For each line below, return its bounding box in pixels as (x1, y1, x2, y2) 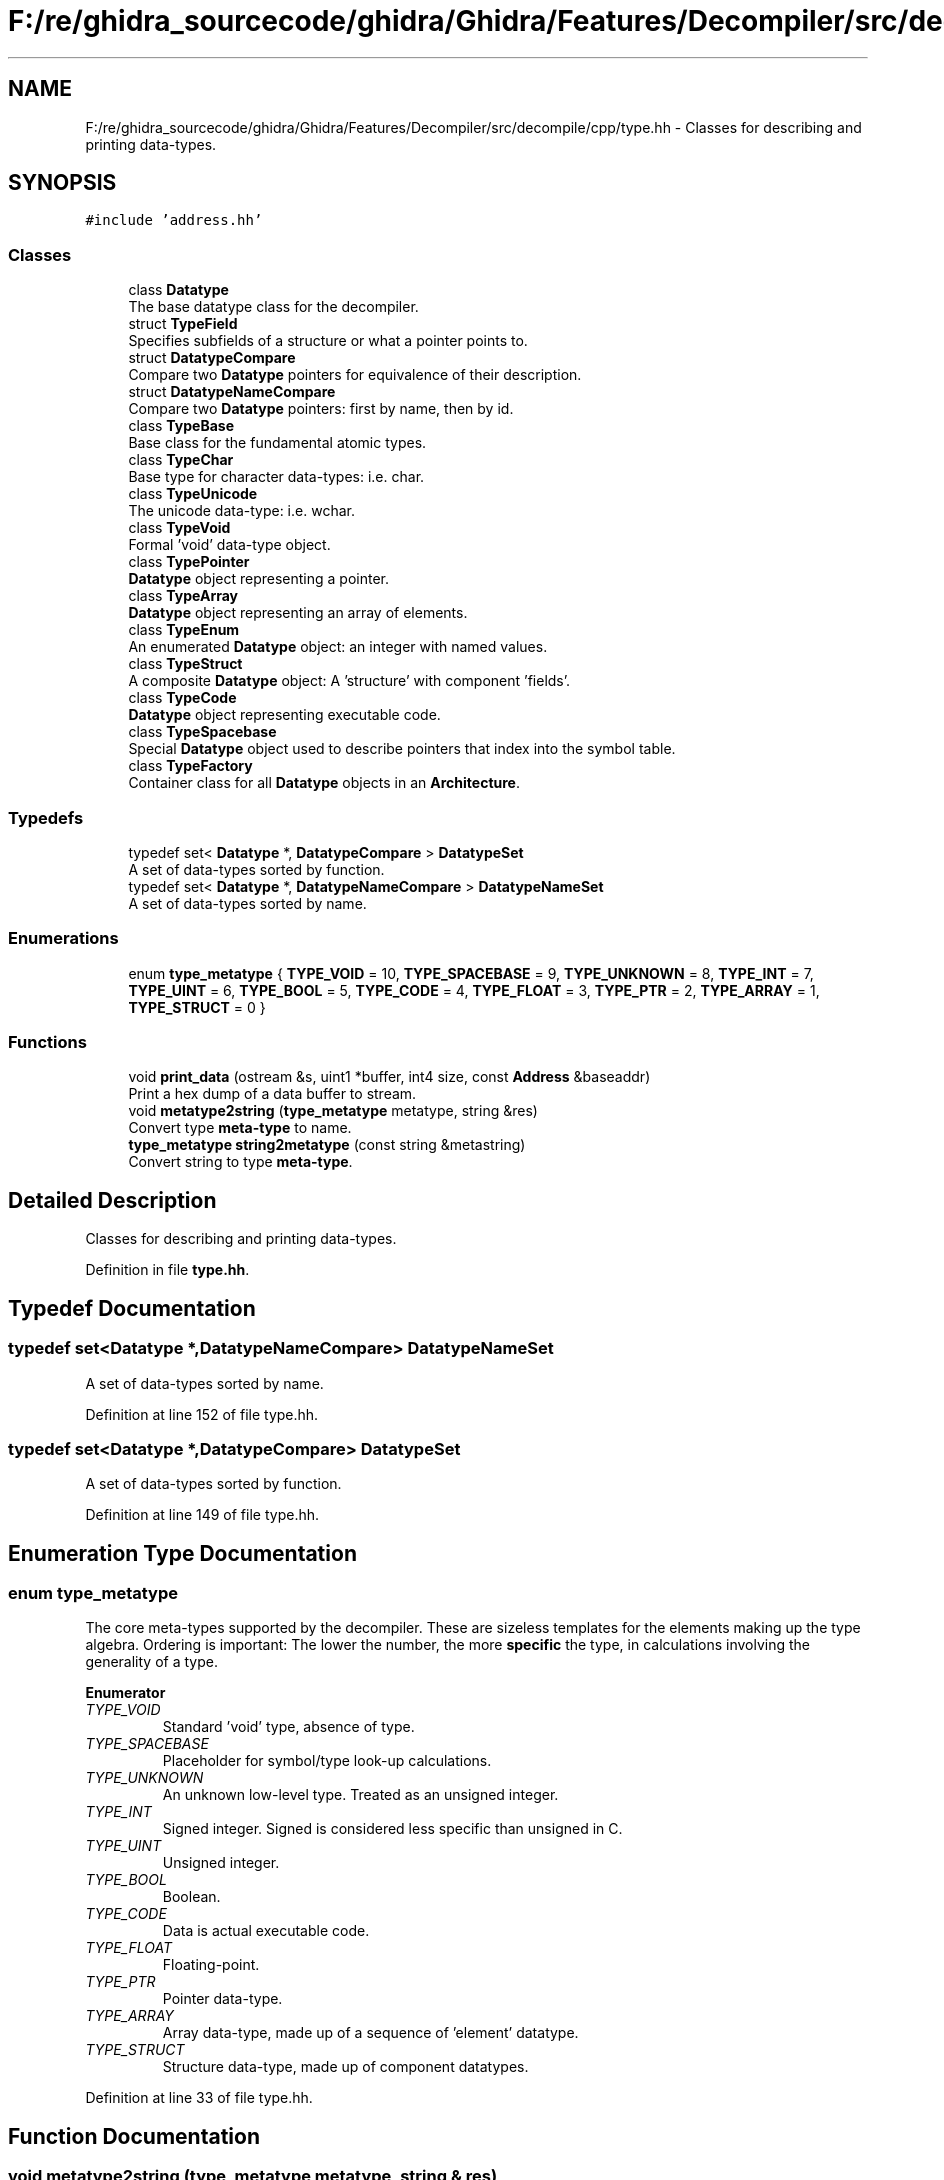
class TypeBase (128, 417, 234, 435)
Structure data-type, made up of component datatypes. (162, 2058, 529, 2076)
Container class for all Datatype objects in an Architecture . (128, 774, 520, 792)
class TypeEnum (128, 621, 240, 639)
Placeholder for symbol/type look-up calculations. (162, 1752, 492, 1770)
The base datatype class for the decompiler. (128, 298, 419, 316)
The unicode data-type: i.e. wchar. (128, 502, 355, 520)
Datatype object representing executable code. (128, 706, 441, 724)
